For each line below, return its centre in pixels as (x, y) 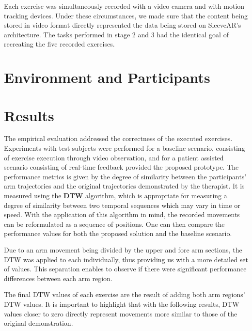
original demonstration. (39, 323)
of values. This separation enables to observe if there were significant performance (125, 269)
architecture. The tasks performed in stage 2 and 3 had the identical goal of (116, 34)
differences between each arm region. (58, 278)
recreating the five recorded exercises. (59, 44)
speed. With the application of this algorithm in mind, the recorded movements (122, 214)
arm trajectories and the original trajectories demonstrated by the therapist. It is (124, 186)
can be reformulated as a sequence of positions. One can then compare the (114, 224)
